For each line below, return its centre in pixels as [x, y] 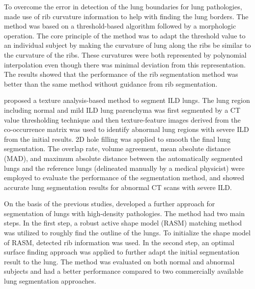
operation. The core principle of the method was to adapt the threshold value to [125, 35]
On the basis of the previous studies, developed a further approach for [110, 204]
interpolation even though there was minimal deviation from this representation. [125, 64]
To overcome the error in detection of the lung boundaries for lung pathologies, [123, 6]
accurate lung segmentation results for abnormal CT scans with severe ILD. [118, 187]
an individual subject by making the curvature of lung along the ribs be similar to [127, 45]
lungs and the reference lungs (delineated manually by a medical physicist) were [124, 168]
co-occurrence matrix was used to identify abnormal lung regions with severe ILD [127, 129]
